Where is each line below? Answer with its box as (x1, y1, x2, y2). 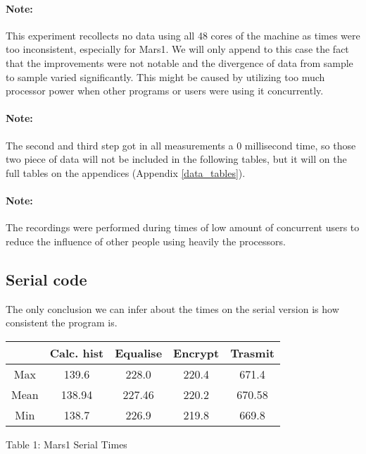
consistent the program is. (6, 315, 118, 330)
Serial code (6, 268, 87, 290)
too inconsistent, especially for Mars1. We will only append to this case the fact (6, 42, 349, 56)
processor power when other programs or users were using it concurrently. (6, 83, 324, 98)
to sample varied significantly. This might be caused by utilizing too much (6, 69, 325, 84)
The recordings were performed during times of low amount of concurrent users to (6, 220, 360, 235)
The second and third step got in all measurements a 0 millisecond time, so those (6, 137, 356, 152)
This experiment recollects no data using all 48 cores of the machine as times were (6, 27, 360, 42)
